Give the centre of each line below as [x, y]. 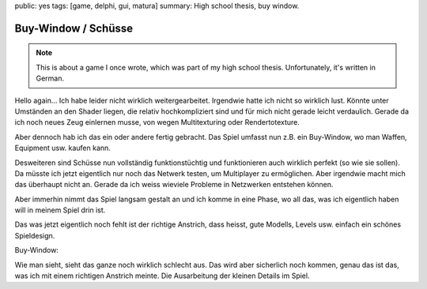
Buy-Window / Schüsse [74, 28]
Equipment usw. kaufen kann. [62, 148]
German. [50, 78]
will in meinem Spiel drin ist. [60, 210]
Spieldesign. [35, 235]
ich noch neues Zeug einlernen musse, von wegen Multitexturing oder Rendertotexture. [157, 122]
